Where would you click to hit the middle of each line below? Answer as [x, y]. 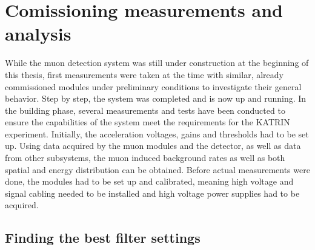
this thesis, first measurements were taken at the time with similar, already [144, 74]
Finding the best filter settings [103, 238]
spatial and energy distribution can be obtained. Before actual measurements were [157, 169]
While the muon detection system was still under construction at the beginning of [157, 63]
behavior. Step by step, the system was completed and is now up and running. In [156, 98]
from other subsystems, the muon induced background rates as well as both [145, 158]
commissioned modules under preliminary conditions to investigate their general [153, 86]
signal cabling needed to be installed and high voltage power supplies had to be [152, 193]
